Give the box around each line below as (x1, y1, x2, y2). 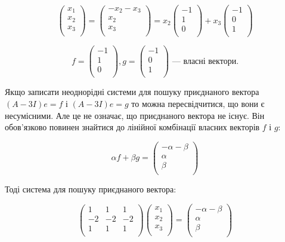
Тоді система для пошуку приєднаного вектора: (5, 182, 176, 195)
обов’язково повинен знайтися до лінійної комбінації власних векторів (5, 121, 260, 133)
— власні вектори (172, 57, 237, 66)
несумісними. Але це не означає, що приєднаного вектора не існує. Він (5, 109, 265, 121)
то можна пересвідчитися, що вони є (131, 97, 265, 109)
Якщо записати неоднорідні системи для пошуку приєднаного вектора (5, 85, 259, 98)
